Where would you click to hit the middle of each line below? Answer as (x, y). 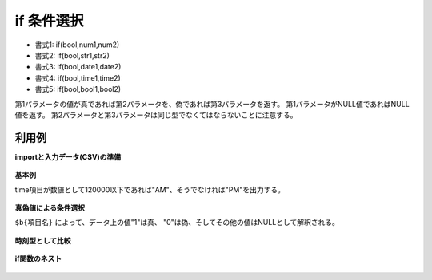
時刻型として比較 (43, 240)
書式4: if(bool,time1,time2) (78, 78)
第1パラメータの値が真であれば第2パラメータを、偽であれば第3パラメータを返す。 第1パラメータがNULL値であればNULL (212, 104)
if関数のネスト (38, 258)
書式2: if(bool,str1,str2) (72, 55)
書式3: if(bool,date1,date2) (78, 67)
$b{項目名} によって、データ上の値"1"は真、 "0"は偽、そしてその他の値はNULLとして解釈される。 (177, 223)
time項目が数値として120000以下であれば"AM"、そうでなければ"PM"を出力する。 (150, 189)
